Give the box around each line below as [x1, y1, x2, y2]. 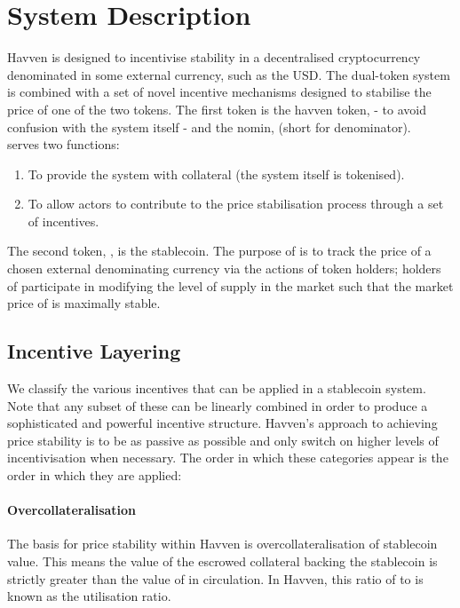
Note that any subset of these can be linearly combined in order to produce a [7, 396, 428, 415]
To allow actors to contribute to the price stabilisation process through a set [28, 194, 444, 213]
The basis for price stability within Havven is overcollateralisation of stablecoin [7, 534, 438, 553]
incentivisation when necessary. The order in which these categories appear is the [7, 448, 448, 467]
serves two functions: [7, 135, 120, 154]
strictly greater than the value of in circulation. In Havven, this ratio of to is [7, 569, 424, 588]
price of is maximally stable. [7, 294, 161, 312]
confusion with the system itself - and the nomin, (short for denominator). [7, 117, 411, 136]
